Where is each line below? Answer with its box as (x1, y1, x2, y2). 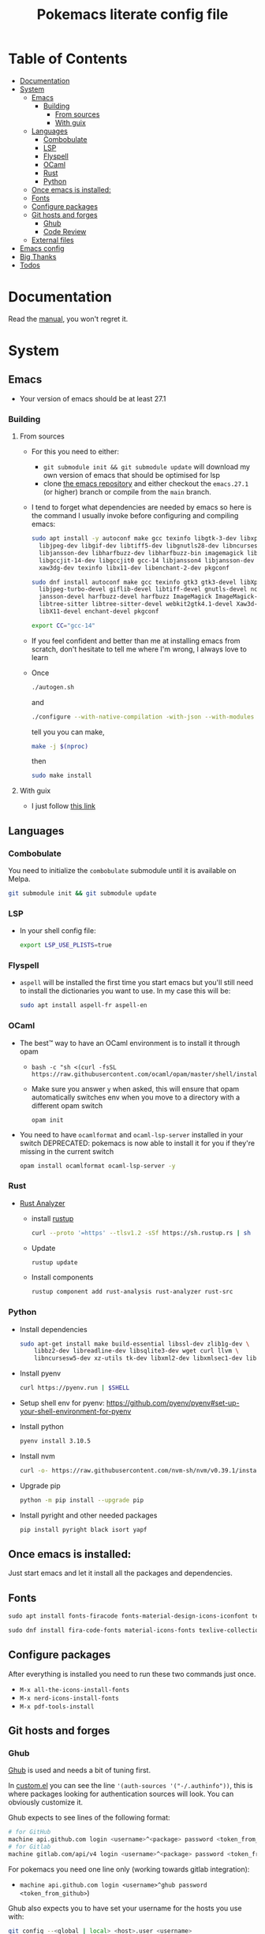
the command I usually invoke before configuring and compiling (31, 511, 239, 521)
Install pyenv (19, 1368, 62, 1378)
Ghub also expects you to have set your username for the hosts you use (8, 1903, 242, 1913)
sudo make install (31, 771, 92, 780)
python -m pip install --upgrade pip (19, 1496, 144, 1504)
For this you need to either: (31, 447, 120, 457)
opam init (31, 1116, 65, 1124)
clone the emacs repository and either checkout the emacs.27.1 (43, 479, 249, 488)
